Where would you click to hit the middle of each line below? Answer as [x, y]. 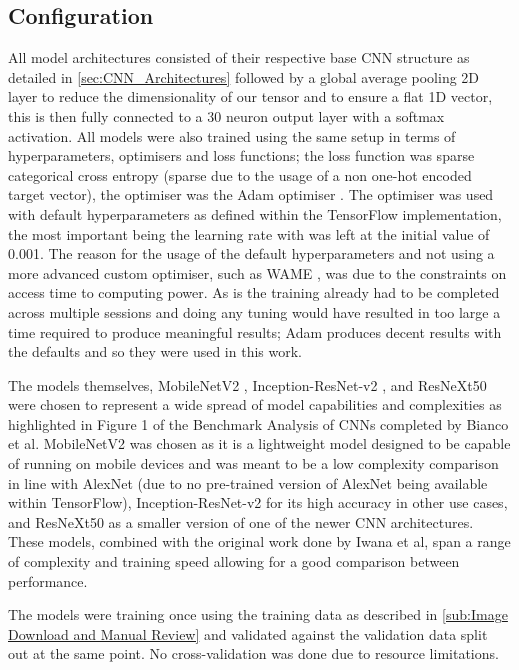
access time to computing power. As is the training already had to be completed [254, 292]
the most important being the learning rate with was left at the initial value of [249, 233]
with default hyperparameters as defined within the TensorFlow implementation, [255, 213]
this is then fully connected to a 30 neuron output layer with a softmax [226, 115]
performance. [48, 580]
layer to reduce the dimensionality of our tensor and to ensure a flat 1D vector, [250, 96]
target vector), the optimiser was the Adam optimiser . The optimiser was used [251, 194]
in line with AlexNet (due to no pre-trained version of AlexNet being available [248, 482]
